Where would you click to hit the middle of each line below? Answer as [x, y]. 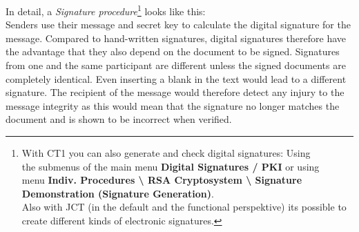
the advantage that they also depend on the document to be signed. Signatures [173, 51]
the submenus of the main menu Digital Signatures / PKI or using [171, 166]
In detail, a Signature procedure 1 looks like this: [106, 10]
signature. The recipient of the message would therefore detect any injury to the [175, 92]
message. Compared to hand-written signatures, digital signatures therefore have [176, 38]
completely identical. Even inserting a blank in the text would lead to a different [176, 78]
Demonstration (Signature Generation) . [118, 193]
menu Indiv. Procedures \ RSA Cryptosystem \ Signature [162, 180]
